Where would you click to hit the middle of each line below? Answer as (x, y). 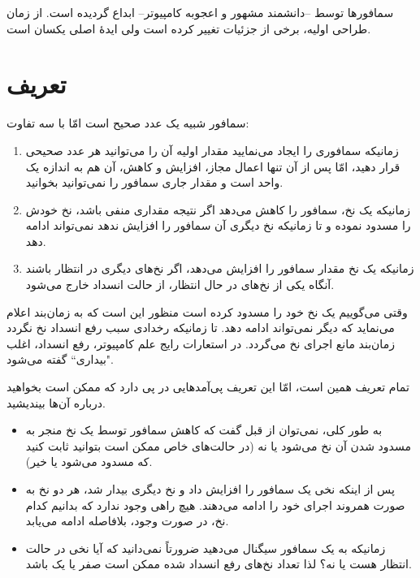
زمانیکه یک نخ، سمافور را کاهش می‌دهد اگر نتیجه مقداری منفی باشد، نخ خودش (218, 209)
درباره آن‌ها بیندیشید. (56, 402)
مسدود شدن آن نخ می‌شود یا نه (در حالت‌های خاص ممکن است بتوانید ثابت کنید (218, 445)
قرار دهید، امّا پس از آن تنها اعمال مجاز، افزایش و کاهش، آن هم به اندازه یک (213, 166)
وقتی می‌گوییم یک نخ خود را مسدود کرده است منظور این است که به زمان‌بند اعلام (207, 311)
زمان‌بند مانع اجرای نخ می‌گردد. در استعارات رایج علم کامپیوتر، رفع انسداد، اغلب (201, 343)
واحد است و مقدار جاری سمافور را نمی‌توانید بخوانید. (154, 182)
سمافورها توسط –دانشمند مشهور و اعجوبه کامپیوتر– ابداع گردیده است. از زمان (200, 12)
